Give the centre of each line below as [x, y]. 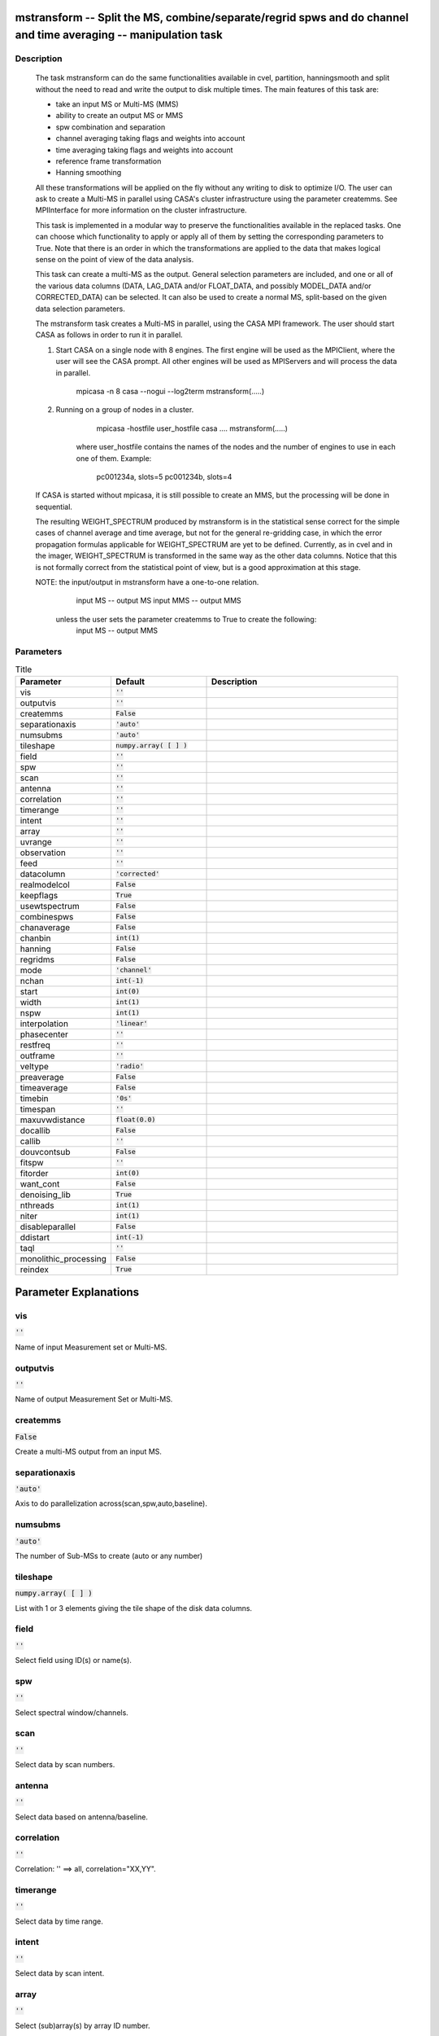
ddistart [35, 1237]
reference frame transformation [109, 161]
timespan [38, 1109]
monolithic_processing [63, 1258]
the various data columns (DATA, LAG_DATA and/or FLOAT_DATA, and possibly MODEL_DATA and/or [203, 286]
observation [43, 853]
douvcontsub [45, 1152]
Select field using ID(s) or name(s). [73, 1661]
